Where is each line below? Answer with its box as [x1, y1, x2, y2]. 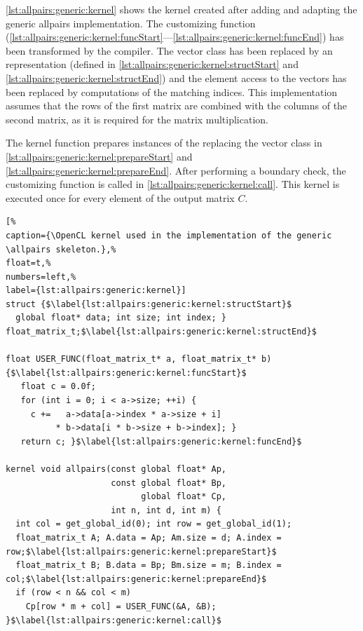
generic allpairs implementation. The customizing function [6, 15, 256, 30]
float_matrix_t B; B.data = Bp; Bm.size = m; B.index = [15, 560, 282, 571]
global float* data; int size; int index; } [15, 313, 226, 323]
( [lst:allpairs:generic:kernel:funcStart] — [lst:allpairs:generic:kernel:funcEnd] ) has [6, 29, 344, 44]
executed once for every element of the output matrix [6, 190, 235, 205]
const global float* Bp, [111, 477, 226, 488]
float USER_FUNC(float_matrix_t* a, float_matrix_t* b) [6, 354, 272, 365]
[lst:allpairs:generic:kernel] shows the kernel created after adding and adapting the [6, 2, 357, 16]
